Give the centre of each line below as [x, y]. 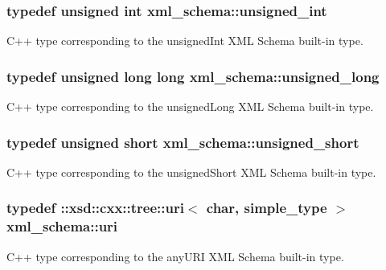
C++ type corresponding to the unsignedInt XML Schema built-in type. [185, 41]
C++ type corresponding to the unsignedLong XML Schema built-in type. [190, 106]
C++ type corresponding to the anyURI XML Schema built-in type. [175, 256]
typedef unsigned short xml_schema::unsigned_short [183, 142]
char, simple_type [267, 208]
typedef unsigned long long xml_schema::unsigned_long [193, 76]
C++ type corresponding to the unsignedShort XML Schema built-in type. [191, 172]
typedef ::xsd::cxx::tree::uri [95, 208]
